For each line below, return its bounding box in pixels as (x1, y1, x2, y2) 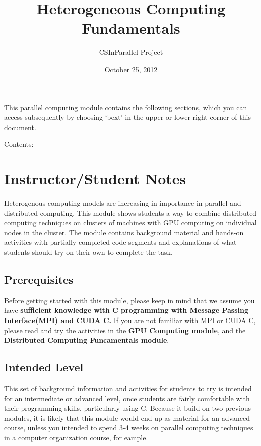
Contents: (4, 139, 34, 149)
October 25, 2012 (104, 63, 158, 74)
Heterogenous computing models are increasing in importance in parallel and (4, 198, 241, 208)
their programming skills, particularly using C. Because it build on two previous (4, 403, 251, 413)
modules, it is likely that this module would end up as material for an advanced (4, 412, 250, 423)
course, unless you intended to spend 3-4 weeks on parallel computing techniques (4, 422, 253, 433)
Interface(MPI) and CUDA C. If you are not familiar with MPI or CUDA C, (4, 314, 256, 325)
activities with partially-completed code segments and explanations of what (4, 237, 237, 247)
